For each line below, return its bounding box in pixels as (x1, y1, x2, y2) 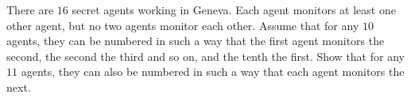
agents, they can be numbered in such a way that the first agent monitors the (6, 32, 385, 49)
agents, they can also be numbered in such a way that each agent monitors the (21, 63, 405, 80)
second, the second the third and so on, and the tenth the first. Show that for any (6, 47, 405, 64)
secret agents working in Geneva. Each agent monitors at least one (72, 2, 396, 17)
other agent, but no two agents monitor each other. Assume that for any (6, 17, 359, 33)
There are (6, 2, 54, 17)
